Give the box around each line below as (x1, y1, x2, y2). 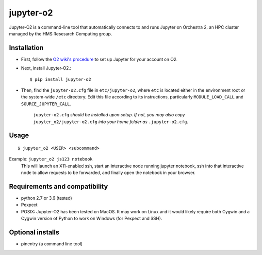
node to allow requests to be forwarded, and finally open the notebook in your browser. (21, 170, 196, 175)
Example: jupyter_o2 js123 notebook (9, 156, 93, 162)
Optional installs (9, 228, 60, 237)
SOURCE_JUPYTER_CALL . (21, 101, 71, 107)
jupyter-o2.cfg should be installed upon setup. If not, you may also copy (33, 112, 185, 118)
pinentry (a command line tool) (21, 241, 82, 247)
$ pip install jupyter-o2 (30, 77, 92, 82)
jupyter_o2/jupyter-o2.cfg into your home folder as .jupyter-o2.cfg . (33, 119, 189, 125)
